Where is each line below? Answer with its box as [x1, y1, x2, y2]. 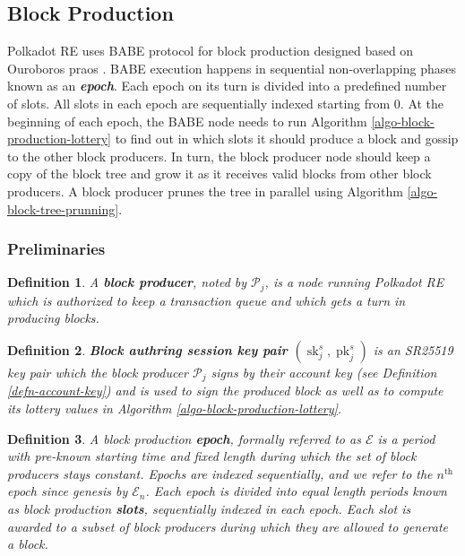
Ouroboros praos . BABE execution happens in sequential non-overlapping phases [7, 58, 456, 77]
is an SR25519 [373, 341, 453, 359]
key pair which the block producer [7, 363, 189, 381]
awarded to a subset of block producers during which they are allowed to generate [7, 517, 449, 535]
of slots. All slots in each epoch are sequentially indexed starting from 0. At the [7, 93, 444, 112]
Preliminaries [7, 238, 106, 260]
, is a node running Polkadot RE [264, 273, 444, 291]
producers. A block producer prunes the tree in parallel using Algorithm [7, 181, 403, 200]
